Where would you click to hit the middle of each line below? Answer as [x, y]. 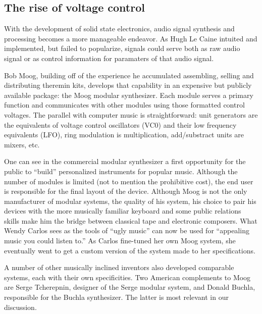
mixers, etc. [22, 144]
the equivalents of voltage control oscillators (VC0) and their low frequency [120, 124]
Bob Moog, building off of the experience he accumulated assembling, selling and [129, 75]
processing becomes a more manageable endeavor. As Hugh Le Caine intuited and [131, 38]
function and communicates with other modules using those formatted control [124, 105]
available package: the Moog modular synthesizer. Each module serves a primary [129, 95]
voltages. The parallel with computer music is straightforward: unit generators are [131, 114]
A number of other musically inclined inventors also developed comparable [119, 267]
